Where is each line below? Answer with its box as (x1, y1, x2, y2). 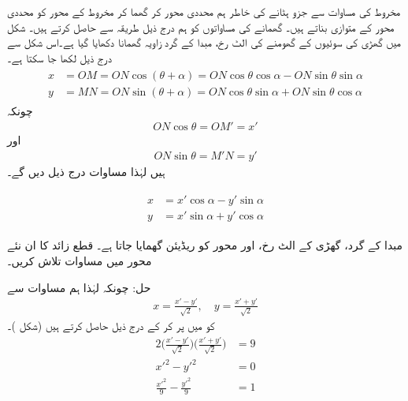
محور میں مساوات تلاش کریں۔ (7, 253, 152, 268)
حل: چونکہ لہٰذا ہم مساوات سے (7, 279, 151, 295)
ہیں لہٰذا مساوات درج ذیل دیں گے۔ (7, 163, 165, 179)
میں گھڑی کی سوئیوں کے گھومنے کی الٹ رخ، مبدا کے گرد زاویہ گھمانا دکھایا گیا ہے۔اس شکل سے (7, 34, 402, 51)
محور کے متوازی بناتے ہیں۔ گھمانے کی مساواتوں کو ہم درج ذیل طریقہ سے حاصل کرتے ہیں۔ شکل (7, 18, 395, 35)
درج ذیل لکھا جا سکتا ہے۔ (7, 49, 112, 66)
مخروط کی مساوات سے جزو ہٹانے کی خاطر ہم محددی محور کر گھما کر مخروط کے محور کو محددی (7, 3, 401, 19)
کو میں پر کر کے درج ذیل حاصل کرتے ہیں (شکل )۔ (7, 317, 215, 334)
